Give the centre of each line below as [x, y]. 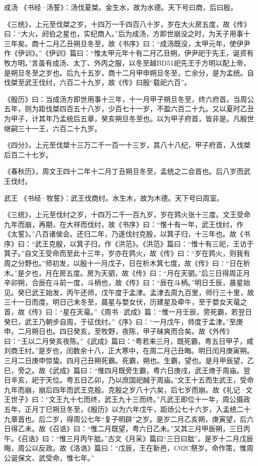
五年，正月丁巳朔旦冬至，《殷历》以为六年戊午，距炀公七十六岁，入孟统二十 [127, 409]
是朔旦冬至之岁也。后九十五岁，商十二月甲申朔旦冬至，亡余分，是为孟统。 [126, 72]
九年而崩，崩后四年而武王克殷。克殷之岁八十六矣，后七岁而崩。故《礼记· [125, 389]
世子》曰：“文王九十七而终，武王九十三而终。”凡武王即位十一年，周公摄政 [130, 399]
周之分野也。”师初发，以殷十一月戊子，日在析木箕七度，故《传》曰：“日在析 [127, 263]
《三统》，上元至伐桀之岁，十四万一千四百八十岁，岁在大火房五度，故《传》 [127, 24]
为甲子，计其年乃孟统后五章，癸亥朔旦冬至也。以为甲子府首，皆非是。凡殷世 [129, 118]
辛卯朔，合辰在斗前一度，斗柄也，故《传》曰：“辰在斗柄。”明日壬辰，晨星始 [127, 282]
